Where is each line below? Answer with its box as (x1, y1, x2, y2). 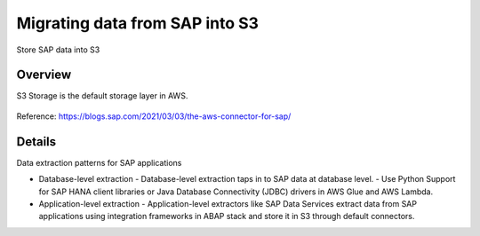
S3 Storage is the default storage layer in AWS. (16, 90, 188, 101)
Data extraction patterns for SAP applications (16, 157, 182, 168)
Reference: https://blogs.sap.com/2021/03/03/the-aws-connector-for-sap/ (16, 111, 292, 122)
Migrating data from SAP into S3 (16, 13, 260, 33)
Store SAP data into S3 (16, 44, 100, 55)
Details (16, 134, 57, 149)
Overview (16, 67, 72, 83)
